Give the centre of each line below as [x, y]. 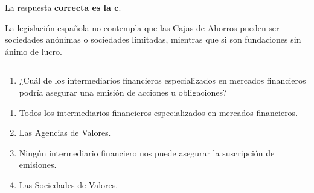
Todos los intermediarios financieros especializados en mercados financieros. [159, 112]
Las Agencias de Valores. [65, 133]
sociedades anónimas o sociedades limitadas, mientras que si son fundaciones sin [153, 39]
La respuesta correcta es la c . [63, 7]
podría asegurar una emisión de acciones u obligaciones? [123, 92]
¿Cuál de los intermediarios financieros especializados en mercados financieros [162, 80]
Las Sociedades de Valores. [69, 184]
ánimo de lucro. [34, 51]
